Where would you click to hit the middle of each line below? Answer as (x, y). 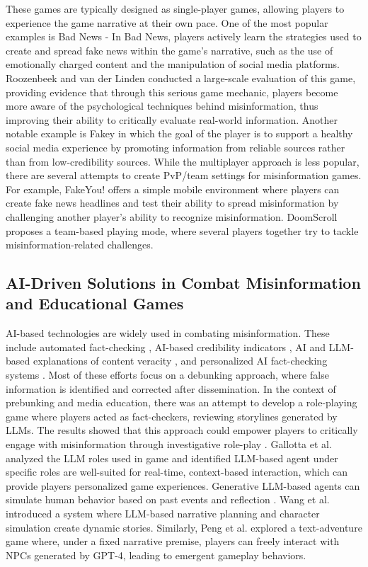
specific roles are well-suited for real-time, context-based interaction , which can (177, 472)
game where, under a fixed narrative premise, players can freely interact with (173, 541)
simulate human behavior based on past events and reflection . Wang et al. (168, 499)
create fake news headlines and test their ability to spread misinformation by (172, 203)
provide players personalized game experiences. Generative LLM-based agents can (183, 485)
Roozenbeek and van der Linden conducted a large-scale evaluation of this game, (181, 78)
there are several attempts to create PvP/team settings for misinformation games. (184, 175)
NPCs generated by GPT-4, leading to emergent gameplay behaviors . (156, 555)
